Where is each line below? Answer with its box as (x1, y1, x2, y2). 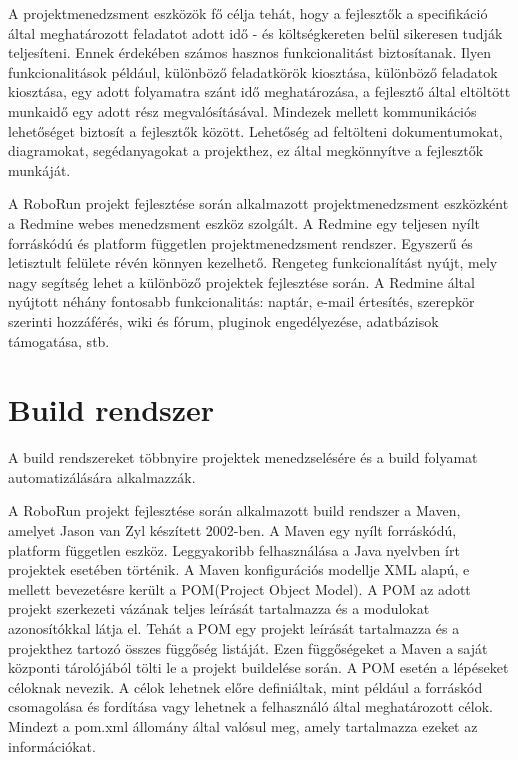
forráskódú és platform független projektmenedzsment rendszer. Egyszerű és (8, 232, 473, 253)
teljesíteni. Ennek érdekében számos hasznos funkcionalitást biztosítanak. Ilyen (8, 42, 491, 63)
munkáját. (8, 159, 71, 180)
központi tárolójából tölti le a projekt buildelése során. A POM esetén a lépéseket (8, 657, 509, 678)
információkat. (8, 735, 96, 756)
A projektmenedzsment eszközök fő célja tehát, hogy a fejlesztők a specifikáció (8, 3, 488, 23)
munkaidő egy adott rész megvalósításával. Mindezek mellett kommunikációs (8, 100, 477, 121)
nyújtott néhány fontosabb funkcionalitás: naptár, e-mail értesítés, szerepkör (8, 291, 475, 312)
